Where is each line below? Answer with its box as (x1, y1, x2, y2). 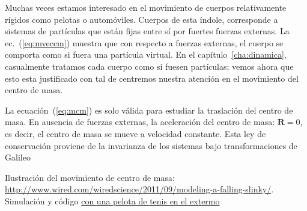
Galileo (5, 151, 31, 164)
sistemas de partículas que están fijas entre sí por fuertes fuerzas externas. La (5, 25, 290, 37)
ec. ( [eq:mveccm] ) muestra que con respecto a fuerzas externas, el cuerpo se (5, 36, 284, 49)
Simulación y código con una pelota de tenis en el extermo (5, 194, 220, 207)
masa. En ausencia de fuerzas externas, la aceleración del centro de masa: (5, 115, 275, 128)
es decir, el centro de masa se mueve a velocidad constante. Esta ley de (5, 127, 266, 139)
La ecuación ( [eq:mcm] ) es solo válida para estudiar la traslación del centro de (5, 103, 293, 116)
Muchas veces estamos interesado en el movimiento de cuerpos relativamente (5, 1, 287, 13)
